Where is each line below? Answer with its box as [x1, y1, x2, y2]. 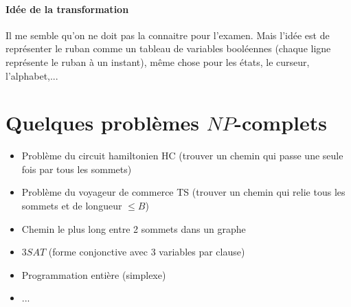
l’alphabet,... [5, 68, 58, 82]
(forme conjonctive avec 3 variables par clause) [48, 245, 245, 259]
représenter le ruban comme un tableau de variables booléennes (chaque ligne [5, 41, 331, 56]
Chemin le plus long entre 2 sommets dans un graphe [21, 221, 246, 236]
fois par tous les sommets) [21, 161, 132, 176]
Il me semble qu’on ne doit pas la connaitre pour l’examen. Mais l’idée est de [5, 27, 330, 42]
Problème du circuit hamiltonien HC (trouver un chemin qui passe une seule [21, 148, 343, 163]
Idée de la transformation [5, 1, 129, 16]
